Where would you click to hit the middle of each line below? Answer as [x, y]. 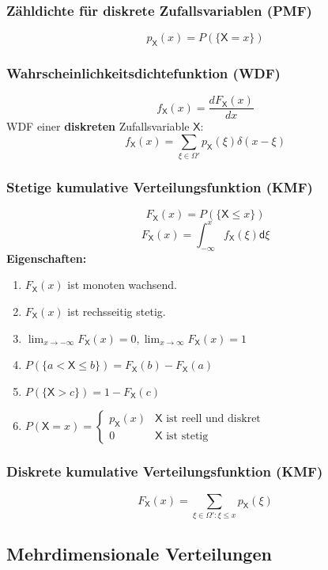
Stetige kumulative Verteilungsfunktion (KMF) [160, 187]
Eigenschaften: [47, 258]
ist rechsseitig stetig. [117, 311]
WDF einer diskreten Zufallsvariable [98, 126]
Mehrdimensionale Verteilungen [139, 554]
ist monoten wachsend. [122, 285]
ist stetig [187, 436]
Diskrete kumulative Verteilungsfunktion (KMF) [165, 471]
